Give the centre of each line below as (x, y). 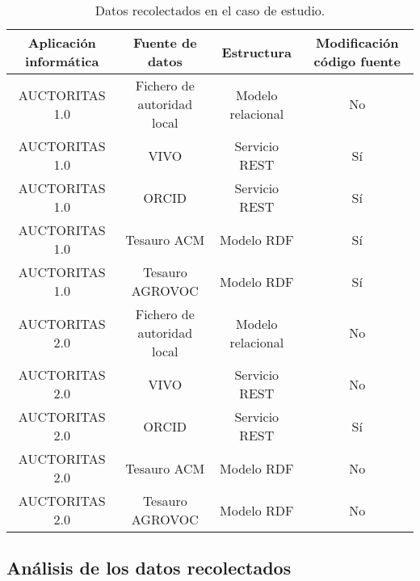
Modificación (357, 42)
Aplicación (62, 42)
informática (62, 61)
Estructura (256, 52)
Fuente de (165, 42)
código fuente (357, 61)
